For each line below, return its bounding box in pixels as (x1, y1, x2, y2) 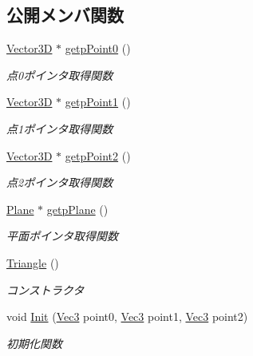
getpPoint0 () (65, 40, 131, 57)
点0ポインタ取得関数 (6, 66, 113, 83)
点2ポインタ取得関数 (6, 174, 113, 191)
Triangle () (6, 254, 59, 271)
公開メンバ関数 (6, 2, 124, 27)
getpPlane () (46, 200, 109, 217)
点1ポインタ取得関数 (6, 120, 113, 136)
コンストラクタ (6, 281, 85, 298)
